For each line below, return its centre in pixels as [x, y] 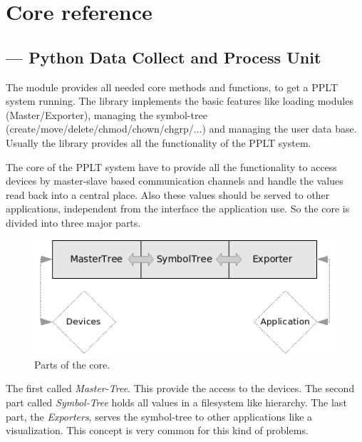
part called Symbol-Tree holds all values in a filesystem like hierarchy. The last [176, 402]
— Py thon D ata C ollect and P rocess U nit [164, 57]
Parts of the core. [72, 364]
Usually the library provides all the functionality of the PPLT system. [159, 142]
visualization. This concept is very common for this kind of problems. [157, 430]
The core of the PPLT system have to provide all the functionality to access [171, 166]
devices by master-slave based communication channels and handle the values [175, 181]
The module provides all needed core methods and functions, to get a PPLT [172, 87]
